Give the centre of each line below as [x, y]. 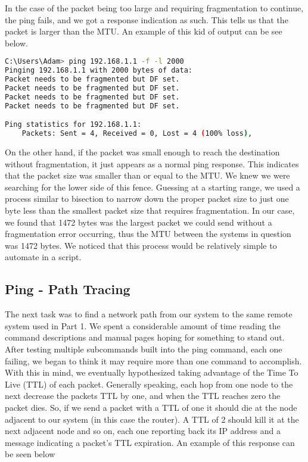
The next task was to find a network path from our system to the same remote [149, 314]
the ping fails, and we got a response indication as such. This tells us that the [147, 19]
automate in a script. [43, 257]
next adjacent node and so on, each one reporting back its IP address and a [143, 431]
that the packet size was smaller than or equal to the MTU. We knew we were [147, 175]
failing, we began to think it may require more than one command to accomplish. [153, 360]
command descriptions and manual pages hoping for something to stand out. [145, 337]
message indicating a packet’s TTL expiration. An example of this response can [150, 442]
